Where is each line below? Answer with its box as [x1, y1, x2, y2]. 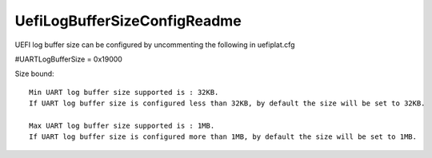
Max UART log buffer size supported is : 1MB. [29, 120, 215, 130]
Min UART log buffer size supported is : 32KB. [29, 88, 219, 97]
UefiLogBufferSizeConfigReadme [14, 12, 242, 30]
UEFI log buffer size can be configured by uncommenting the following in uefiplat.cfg [14, 40, 295, 49]
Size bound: [14, 69, 55, 79]
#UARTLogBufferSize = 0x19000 [14, 54, 123, 64]
